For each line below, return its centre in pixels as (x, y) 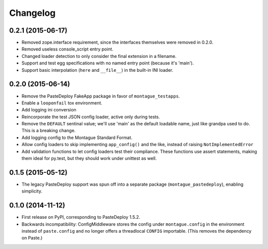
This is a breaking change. (49, 131)
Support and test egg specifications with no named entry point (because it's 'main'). (108, 63)
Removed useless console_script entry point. (67, 49)
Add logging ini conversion (49, 110)
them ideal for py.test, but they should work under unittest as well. (89, 158)
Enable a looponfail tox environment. (62, 103)
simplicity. (32, 191)
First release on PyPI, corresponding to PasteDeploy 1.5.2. (81, 217)
